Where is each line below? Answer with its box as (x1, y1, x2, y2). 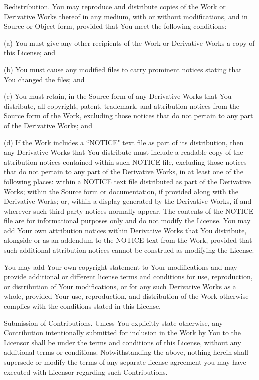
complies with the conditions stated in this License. (4, 301, 161, 311)
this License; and (4, 47, 56, 58)
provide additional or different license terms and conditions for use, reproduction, (4, 271, 253, 282)
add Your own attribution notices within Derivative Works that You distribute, (4, 225, 247, 235)
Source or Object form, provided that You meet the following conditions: (4, 21, 227, 31)
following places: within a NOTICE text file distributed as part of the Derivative (4, 176, 251, 186)
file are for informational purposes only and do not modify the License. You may (4, 215, 251, 226)
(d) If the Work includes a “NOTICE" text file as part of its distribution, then (4, 137, 244, 147)
